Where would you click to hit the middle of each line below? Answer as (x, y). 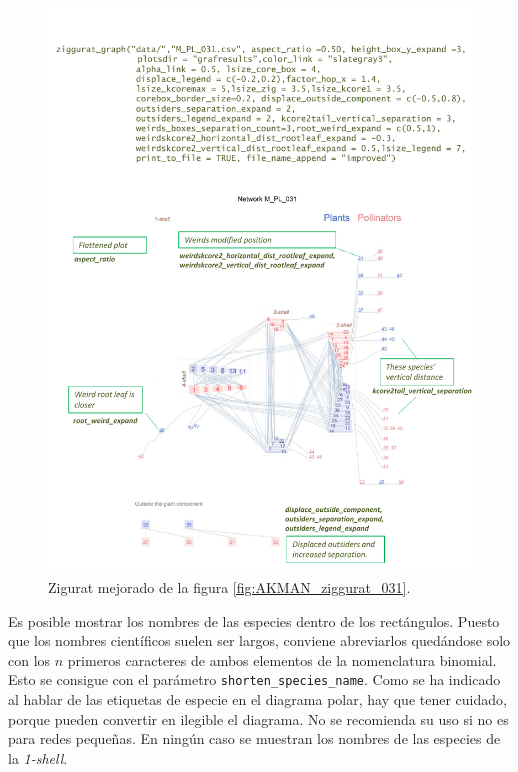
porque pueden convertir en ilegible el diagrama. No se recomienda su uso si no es (258, 718)
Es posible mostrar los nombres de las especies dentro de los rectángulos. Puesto (254, 620)
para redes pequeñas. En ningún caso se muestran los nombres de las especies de (254, 738)
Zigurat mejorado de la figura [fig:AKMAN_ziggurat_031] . (229, 586)
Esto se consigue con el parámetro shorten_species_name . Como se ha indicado (254, 679)
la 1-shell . (38, 757)
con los (29, 659)
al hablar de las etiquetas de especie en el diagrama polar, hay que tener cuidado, (257, 698)
